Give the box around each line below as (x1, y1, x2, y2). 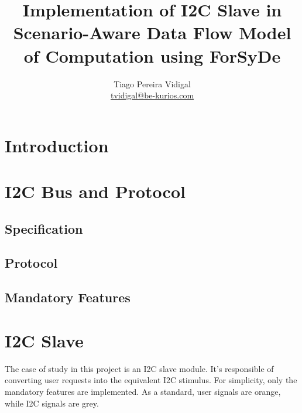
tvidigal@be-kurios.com (110, 89, 194, 101)
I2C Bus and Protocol (5, 179, 186, 203)
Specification (5, 219, 83, 237)
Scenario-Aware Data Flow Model (13, 21, 291, 45)
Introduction (5, 133, 109, 157)
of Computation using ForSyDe (23, 43, 281, 67)
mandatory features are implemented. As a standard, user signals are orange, (5, 385, 281, 397)
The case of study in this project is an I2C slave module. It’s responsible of (5, 362, 274, 374)
